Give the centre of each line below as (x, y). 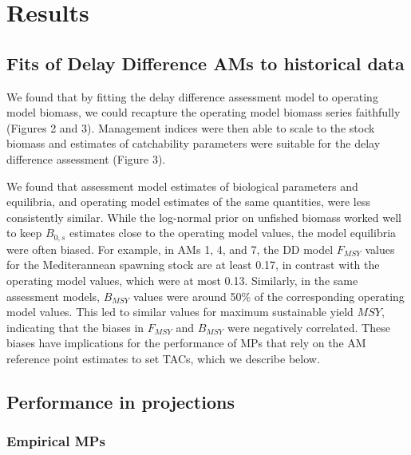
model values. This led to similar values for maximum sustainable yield (180, 312)
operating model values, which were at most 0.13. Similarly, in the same (182, 280)
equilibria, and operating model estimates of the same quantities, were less (188, 202)
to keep (24, 233)
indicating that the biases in (75, 327)
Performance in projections (121, 401)
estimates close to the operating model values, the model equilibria (233, 233)
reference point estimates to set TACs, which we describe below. (163, 358)
